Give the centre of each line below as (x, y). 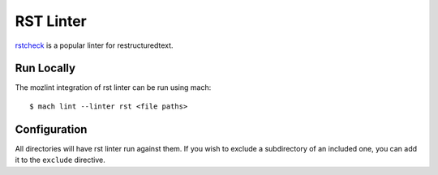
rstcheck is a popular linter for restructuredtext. (94, 45)
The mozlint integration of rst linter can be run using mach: (113, 87)
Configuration (51, 129)
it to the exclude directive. (60, 160)
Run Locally (45, 68)
